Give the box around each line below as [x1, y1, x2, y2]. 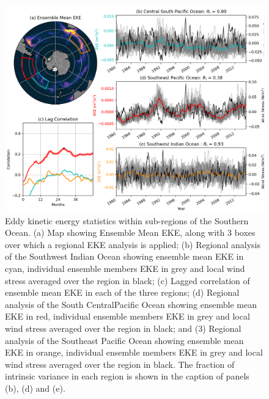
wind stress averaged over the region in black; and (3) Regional [5, 322, 241, 335]
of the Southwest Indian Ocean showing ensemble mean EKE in [5, 250, 244, 263]
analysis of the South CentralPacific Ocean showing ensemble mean [5, 298, 257, 310]
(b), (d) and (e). [5, 382, 65, 395]
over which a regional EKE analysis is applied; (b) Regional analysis [5, 238, 260, 251]
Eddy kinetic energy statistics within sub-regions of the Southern [5, 214, 249, 227]
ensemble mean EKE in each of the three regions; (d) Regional [5, 286, 240, 299]
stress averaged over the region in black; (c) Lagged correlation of [5, 274, 250, 287]
